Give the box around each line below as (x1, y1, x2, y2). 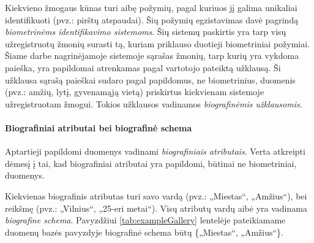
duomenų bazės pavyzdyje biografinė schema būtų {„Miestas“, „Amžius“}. (5, 225, 284, 238)
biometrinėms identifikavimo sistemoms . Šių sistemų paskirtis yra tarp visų (5, 25, 286, 38)
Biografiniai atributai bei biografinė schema (5, 121, 192, 134)
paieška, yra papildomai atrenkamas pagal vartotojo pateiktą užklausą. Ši (5, 61, 281, 74)
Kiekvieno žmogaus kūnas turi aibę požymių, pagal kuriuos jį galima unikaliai (5, 1, 297, 13)
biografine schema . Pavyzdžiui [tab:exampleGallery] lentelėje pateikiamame (5, 214, 286, 226)
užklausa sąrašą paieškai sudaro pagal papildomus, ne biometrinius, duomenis (5, 73, 296, 86)
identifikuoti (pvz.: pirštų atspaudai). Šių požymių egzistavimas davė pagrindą (5, 13, 299, 26)
